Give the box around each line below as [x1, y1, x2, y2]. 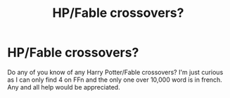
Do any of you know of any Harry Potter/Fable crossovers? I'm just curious [7, 68, 224, 76]
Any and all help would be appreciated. [7, 82, 121, 91]
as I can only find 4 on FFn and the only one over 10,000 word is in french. [7, 75, 223, 84]
